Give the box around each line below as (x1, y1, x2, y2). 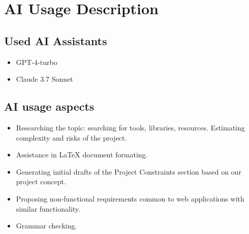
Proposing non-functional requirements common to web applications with (16, 193, 244, 204)
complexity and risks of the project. (16, 132, 127, 143)
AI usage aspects (4, 98, 95, 114)
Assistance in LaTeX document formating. (16, 149, 148, 160)
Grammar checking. (16, 220, 77, 231)
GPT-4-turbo (16, 56, 57, 67)
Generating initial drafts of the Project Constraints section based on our (16, 166, 241, 177)
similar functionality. (16, 203, 80, 214)
